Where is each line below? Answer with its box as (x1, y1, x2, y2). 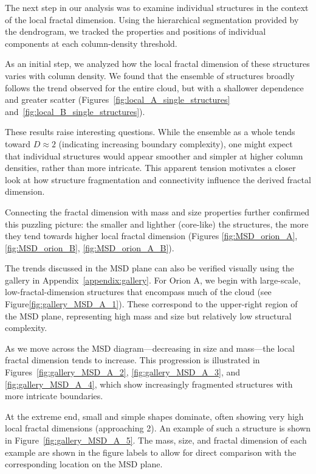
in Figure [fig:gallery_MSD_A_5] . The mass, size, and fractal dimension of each (5, 434, 307, 446)
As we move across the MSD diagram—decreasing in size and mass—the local (5, 341, 295, 354)
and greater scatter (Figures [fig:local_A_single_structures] (5, 93, 230, 106)
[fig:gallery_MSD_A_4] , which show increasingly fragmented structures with (5, 377, 293, 390)
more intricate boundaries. (5, 389, 103, 402)
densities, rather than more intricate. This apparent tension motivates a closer (5, 161, 296, 174)
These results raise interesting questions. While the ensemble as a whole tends (5, 125, 295, 138)
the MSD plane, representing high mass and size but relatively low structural (5, 309, 292, 322)
